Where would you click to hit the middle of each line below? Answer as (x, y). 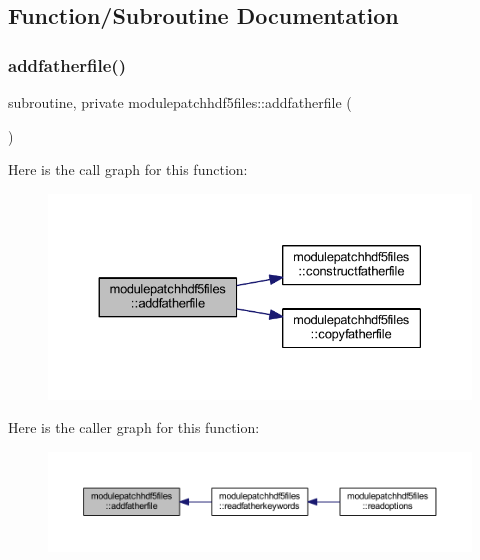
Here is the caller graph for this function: (134, 427)
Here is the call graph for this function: (128, 169)
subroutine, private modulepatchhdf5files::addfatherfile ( (180, 102)
